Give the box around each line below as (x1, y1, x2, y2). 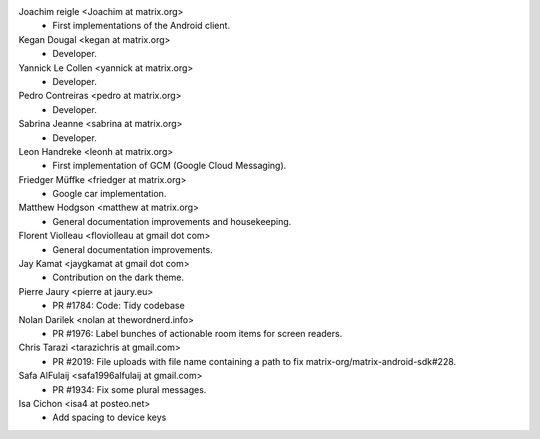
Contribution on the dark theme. (52, 271, 185, 284)
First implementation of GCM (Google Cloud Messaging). (52, 160, 287, 172)
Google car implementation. (52, 188, 167, 200)
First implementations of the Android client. (52, 20, 230, 32)
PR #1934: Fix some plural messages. (52, 383, 207, 395)
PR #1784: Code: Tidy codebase (52, 300, 185, 312)
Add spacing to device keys (52, 411, 167, 424)
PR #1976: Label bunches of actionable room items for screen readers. (52, 327, 343, 339)
